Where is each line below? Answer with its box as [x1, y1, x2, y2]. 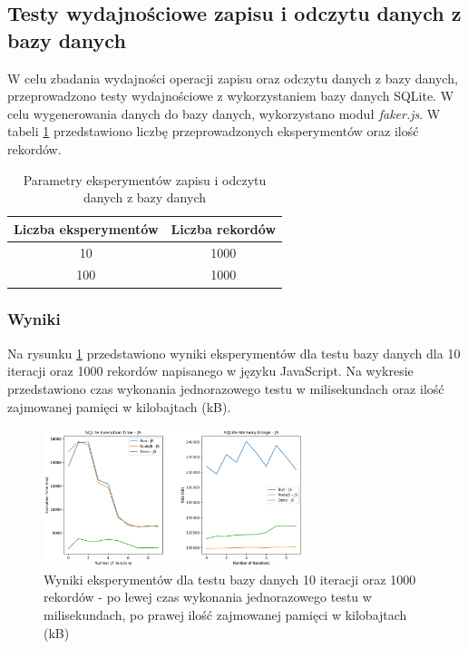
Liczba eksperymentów [14, 219, 159, 238]
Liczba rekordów [171, 219, 277, 238]
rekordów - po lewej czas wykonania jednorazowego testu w [44, 587, 372, 606]
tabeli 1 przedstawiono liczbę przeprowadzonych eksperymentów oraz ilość [7, 122, 419, 141]
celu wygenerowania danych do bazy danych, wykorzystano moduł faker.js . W [7, 103, 441, 123]
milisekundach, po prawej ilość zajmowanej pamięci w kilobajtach [44, 605, 407, 624]
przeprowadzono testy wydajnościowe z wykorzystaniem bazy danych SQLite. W [7, 86, 454, 105]
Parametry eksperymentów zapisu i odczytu [23, 170, 267, 189]
